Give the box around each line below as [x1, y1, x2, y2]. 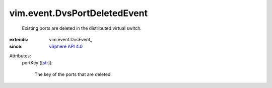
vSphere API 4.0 [49, 43, 83, 50]
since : [9, 43, 23, 50]
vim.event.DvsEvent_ [49, 36, 93, 42]
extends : [9, 36, 29, 42]
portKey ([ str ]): [22, 60, 53, 66]
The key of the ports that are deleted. [34, 71, 112, 77]
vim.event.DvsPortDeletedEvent [9, 8, 148, 19]
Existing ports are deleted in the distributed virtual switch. [22, 25, 142, 31]
